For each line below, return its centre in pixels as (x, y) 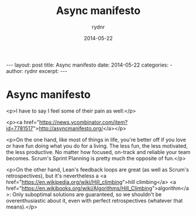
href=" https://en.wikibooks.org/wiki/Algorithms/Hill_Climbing (79, 188)
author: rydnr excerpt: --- (37, 71)
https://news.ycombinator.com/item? (83, 122)
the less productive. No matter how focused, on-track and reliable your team (98, 152)
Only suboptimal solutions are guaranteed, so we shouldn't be (87, 194)
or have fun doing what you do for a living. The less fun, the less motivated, (97, 146)
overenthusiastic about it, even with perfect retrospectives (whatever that (94, 200)
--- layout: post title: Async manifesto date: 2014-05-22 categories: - (89, 65)
